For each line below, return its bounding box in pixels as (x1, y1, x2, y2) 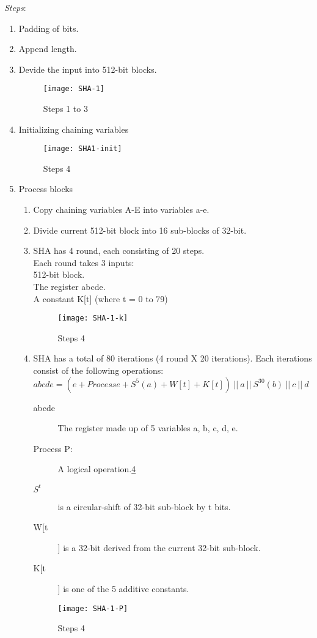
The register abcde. (33, 280, 106, 293)
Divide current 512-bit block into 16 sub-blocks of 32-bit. (33, 223, 247, 236)
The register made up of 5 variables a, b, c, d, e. (57, 421, 238, 434)
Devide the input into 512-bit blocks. (18, 62, 157, 75)
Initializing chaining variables (18, 122, 129, 135)
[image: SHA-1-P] (57, 604, 128, 613)
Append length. (18, 42, 77, 55)
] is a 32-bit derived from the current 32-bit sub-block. (57, 541, 261, 554)
